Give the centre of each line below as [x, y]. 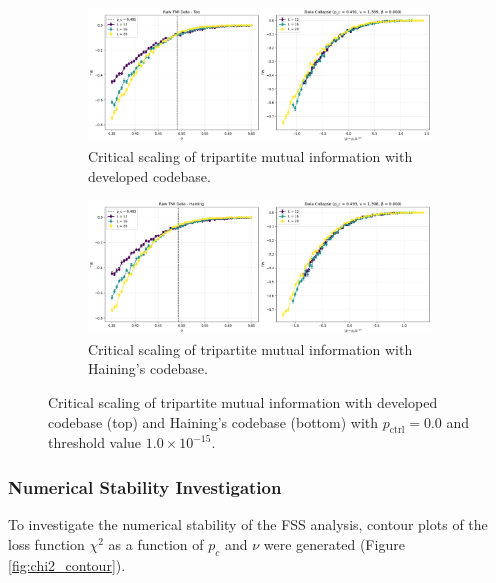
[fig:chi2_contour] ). [67, 564]
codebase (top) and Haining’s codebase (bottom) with [213, 421]
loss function [46, 543]
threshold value [95, 442]
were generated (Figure [334, 543]
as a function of [156, 543]
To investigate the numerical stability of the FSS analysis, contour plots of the [248, 524]
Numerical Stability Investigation [145, 486]
